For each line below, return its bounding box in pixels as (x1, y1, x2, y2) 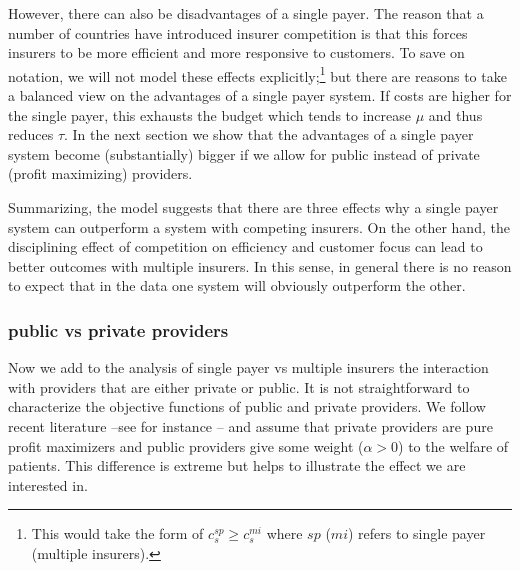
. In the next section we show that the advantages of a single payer (64, 124, 474, 145)
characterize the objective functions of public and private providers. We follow (8, 396, 486, 417)
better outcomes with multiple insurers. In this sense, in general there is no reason (8, 255, 512, 276)
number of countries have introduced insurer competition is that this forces (8, 22, 468, 43)
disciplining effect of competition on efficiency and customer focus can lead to (8, 236, 483, 257)
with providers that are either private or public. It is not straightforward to (8, 376, 470, 397)
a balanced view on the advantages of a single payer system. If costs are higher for (8, 85, 512, 106)
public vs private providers (8, 317, 229, 342)
